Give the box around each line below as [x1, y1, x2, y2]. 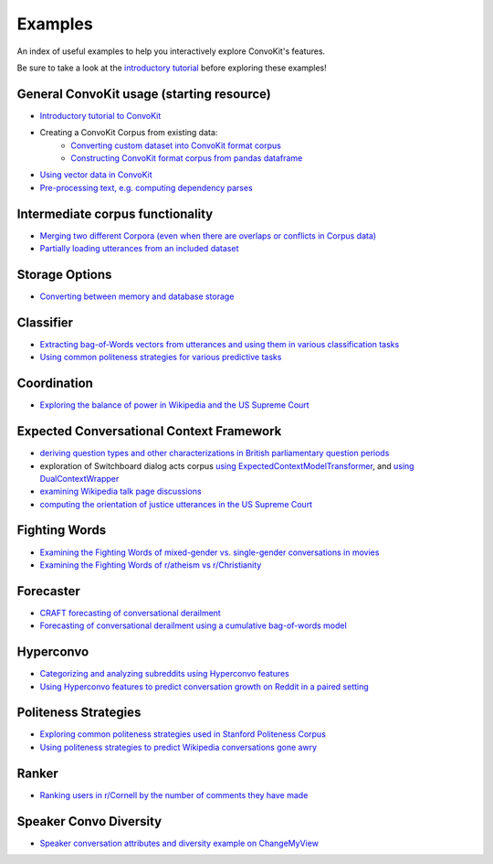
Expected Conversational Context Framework [16, 423, 282, 439]
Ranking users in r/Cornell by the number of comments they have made [39, 789, 309, 800]
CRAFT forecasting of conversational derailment [39, 607, 221, 618]
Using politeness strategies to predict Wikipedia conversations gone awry [39, 741, 318, 752]
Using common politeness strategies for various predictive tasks [39, 352, 282, 363]
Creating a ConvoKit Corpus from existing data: [39, 127, 218, 138]
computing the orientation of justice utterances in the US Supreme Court [39, 498, 313, 509]
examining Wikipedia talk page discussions [39, 485, 202, 497]
